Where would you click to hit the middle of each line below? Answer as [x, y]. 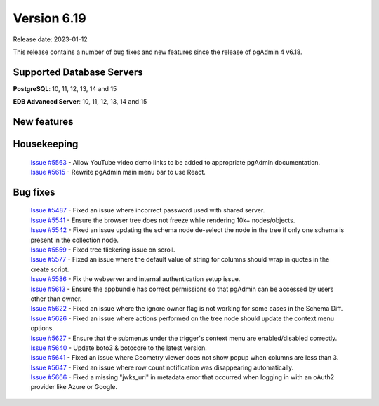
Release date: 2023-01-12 [50, 39]
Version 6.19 [50, 18]
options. [42, 328]
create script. [50, 269]
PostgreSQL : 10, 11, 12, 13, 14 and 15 [65, 88]
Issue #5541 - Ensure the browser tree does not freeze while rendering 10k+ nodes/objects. [163, 220]
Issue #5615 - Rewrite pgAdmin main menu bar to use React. [118, 172]
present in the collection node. [75, 240]
